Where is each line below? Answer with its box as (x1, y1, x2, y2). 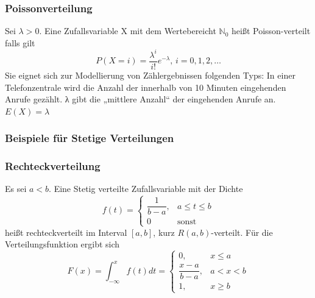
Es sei (5, 182, 27, 195)
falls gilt (5, 36, 35, 49)
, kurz (153, 225, 175, 238)
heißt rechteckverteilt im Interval (5, 225, 127, 238)
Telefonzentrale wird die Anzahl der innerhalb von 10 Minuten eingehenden (5, 80, 286, 93)
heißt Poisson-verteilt (232, 24, 311, 37)
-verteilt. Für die (211, 225, 273, 238)
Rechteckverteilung (5, 158, 101, 174)
